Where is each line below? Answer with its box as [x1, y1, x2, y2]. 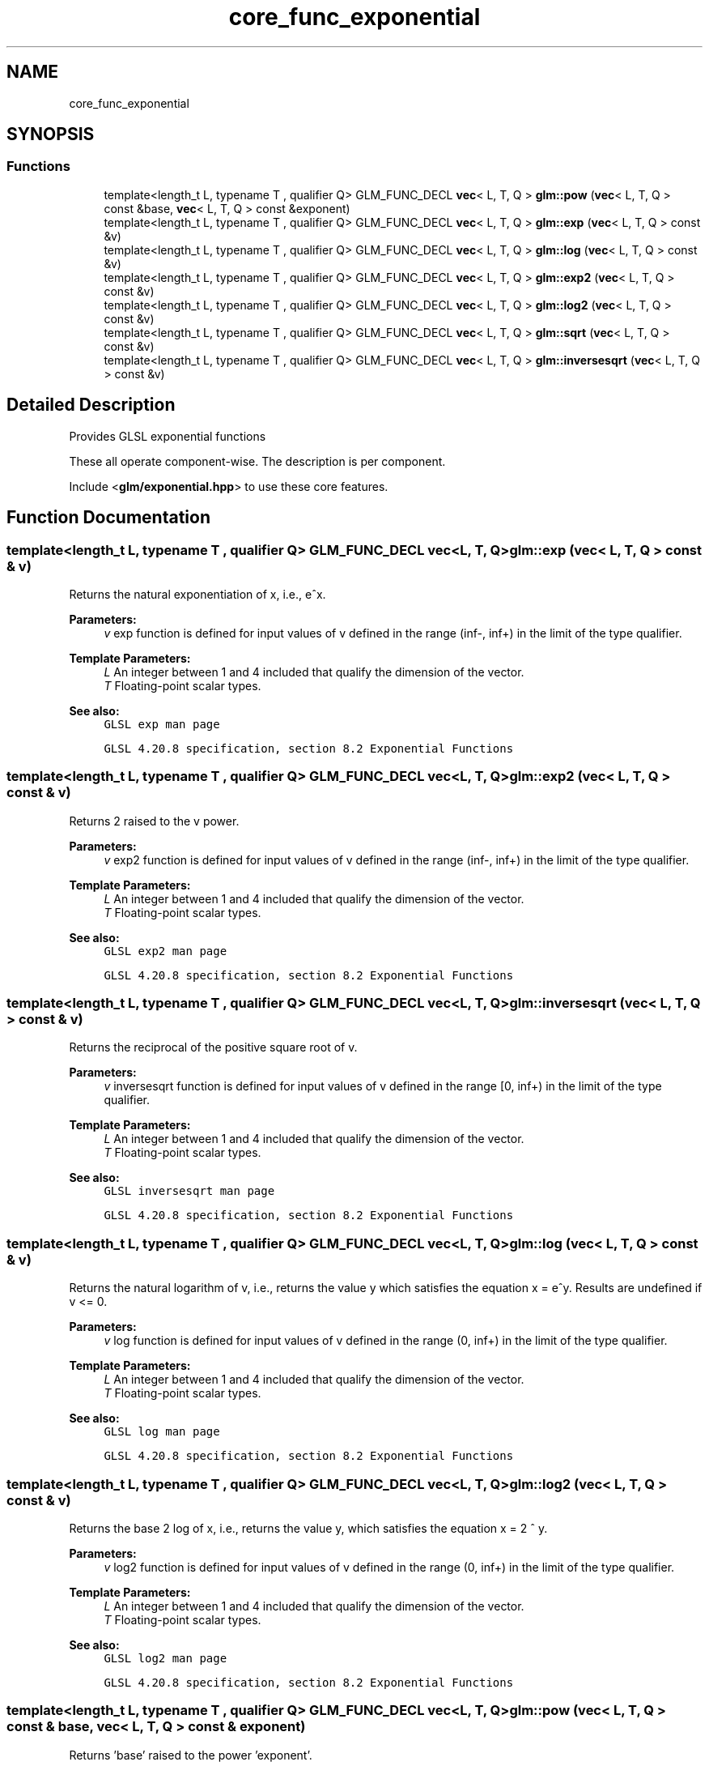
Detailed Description [6, 395, 176, 416]
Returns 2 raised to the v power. [69, 813, 240, 828]
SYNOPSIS [6, 124, 95, 145]
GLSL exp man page [104, 717, 220, 731]
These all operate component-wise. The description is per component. [69, 454, 446, 468]
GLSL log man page [104, 1425, 220, 1439]
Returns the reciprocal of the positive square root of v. [69, 1040, 358, 1055]
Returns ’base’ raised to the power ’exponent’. [69, 1747, 312, 1762]
